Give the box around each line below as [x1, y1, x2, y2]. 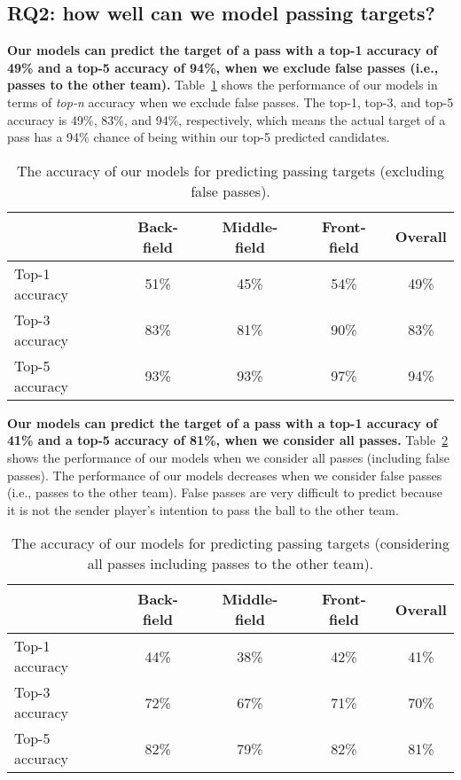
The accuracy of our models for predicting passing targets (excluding [17, 160, 444, 181]
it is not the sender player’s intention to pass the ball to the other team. [7, 500, 399, 519]
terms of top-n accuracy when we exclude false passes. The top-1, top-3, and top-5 [7, 92, 454, 111]
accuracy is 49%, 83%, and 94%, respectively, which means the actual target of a [7, 110, 446, 129]
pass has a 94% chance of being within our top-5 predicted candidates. [7, 128, 390, 146]
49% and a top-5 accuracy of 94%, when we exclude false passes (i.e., [7, 58, 439, 76]
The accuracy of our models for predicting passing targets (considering [11, 533, 450, 554]
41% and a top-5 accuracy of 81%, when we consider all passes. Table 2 [7, 431, 449, 449]
